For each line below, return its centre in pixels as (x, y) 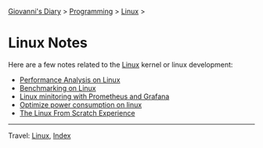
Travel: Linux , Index (40, 135)
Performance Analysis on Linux (70, 79)
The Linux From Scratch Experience (77, 113)
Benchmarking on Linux (58, 88)
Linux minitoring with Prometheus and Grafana (94, 96)
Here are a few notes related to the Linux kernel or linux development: (121, 64)
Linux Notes (48, 43)
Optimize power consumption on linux (81, 104)
